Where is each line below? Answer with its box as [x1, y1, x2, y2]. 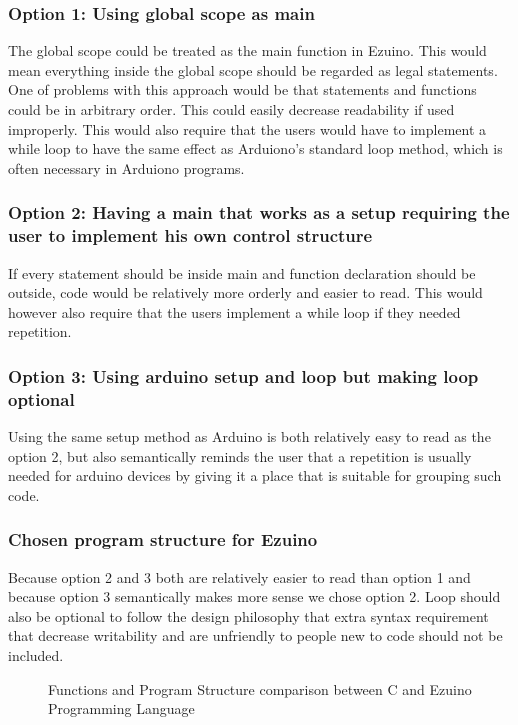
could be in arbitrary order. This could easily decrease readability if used [8, 99, 455, 119]
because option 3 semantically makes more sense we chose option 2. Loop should [8, 586, 501, 607]
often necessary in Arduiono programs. [8, 157, 245, 178]
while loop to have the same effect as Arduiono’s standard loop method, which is [8, 138, 503, 159]
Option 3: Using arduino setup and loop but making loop [8, 363, 479, 388]
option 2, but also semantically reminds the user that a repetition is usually [8, 445, 472, 466]
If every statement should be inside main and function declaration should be [8, 262, 476, 283]
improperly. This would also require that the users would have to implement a [8, 118, 487, 139]
